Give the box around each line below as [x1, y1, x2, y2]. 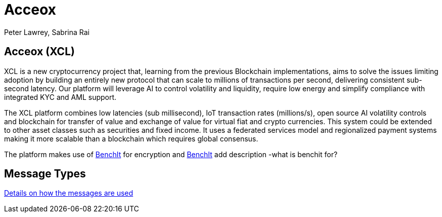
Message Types [4, 167, 86, 180]
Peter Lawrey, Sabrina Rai [4, 27, 90, 37]
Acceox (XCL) [4, 45, 75, 58]
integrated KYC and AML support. [4, 92, 116, 101]
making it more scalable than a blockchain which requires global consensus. [4, 134, 258, 143]
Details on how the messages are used [4, 189, 133, 198]
